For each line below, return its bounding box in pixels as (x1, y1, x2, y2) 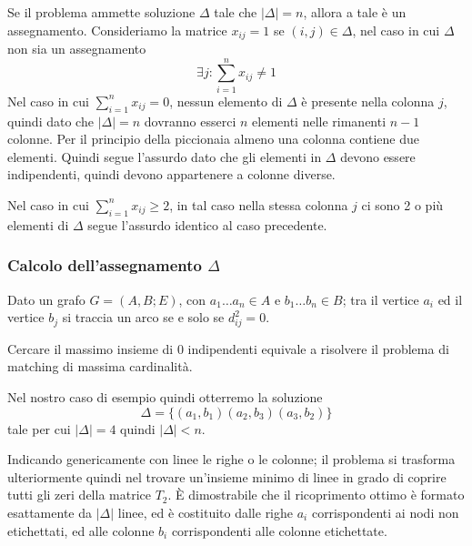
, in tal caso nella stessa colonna (169, 195, 348, 214)
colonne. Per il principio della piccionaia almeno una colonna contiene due (7, 129, 419, 148)
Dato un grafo (7, 289, 85, 308)
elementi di (7, 215, 69, 234)
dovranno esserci (144, 111, 236, 130)
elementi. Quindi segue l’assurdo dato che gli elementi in (7, 147, 322, 166)
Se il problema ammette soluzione (7, 3, 196, 21)
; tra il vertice (342, 289, 419, 308)
